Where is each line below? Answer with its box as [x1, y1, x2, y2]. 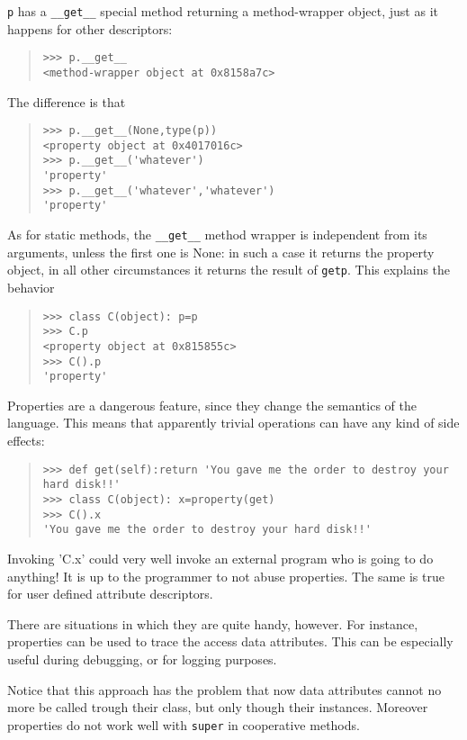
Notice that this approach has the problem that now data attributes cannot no [7, 680, 442, 699]
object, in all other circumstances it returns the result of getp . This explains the [7, 260, 451, 279]
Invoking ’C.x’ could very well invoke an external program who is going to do [7, 548, 434, 567]
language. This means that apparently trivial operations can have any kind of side [7, 413, 460, 432]
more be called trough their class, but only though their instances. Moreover [7, 698, 428, 717]
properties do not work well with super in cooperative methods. [7, 715, 360, 734]
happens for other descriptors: [7, 19, 173, 38]
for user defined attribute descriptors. [7, 584, 213, 603]
